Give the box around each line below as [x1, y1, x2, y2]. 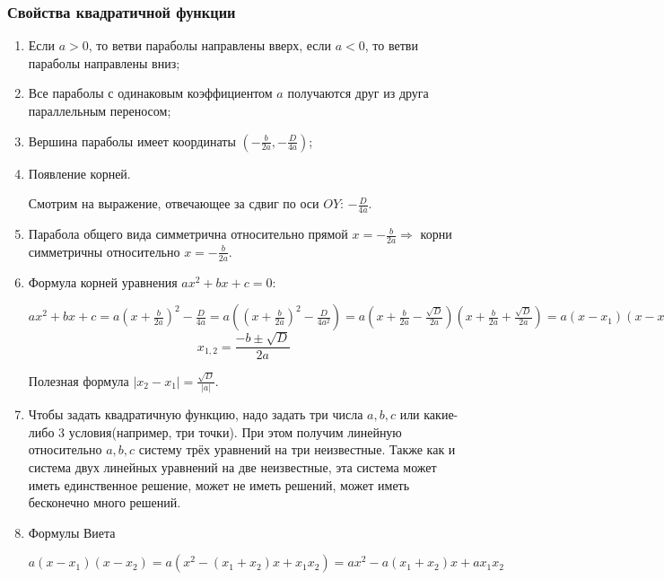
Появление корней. [28, 163, 131, 182]
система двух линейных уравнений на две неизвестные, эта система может [28, 457, 437, 476]
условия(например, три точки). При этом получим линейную [68, 422, 402, 441]
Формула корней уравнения [28, 272, 178, 291]
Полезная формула [28, 371, 129, 390]
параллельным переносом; [28, 101, 171, 119]
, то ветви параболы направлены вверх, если [88, 36, 332, 55]
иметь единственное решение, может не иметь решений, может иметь [28, 475, 410, 494]
